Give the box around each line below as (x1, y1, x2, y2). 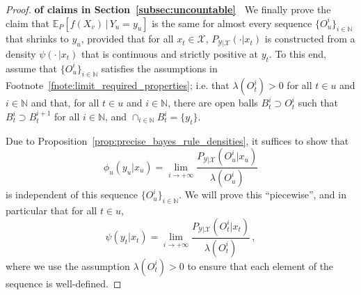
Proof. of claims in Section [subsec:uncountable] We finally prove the (6, 2, 331, 16)
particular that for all (6, 203, 97, 218)
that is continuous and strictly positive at (81, 46, 258, 61)
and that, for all (31, 95, 99, 110)
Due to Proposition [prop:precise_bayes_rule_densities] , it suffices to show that (6, 133, 349, 147)
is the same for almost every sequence (152, 15, 312, 30)
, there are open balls (168, 95, 258, 110)
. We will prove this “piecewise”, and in (179, 187, 346, 202)
